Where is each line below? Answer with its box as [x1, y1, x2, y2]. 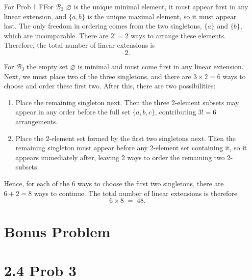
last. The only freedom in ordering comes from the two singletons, [4, 21, 202, 31]
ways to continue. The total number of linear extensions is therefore [34, 188, 238, 198]
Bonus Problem [4, 222, 111, 242]
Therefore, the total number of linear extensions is [4, 40, 155, 50]
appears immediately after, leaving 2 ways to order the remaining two [15, 152, 225, 162]
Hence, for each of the [4, 178, 70, 188]
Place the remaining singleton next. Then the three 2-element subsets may [15, 97, 239, 107]
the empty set [26, 61, 68, 71]
